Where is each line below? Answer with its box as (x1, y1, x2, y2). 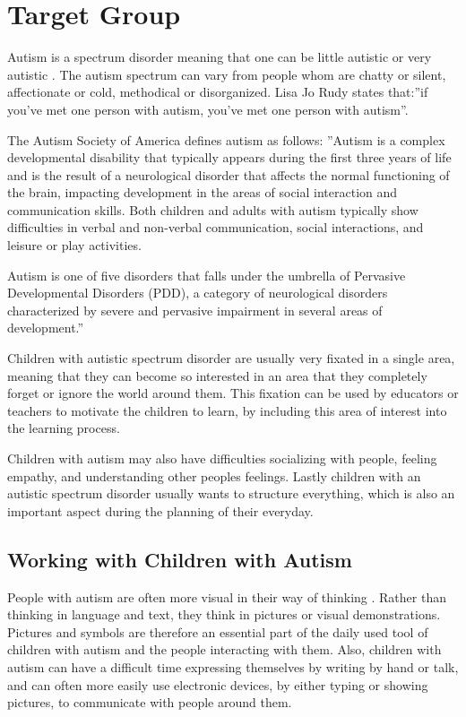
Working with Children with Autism (7, 545, 352, 573)
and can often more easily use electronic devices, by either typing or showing (7, 675, 428, 694)
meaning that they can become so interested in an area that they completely (7, 366, 427, 384)
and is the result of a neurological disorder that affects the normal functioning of (7, 165, 450, 184)
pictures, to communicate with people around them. (7, 693, 292, 712)
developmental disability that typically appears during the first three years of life (7, 148, 452, 167)
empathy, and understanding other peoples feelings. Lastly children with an (7, 466, 421, 485)
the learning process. (7, 419, 120, 437)
